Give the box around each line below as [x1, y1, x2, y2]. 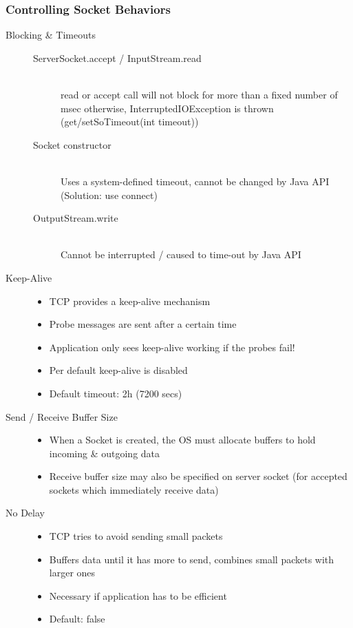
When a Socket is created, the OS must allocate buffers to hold [49, 432, 316, 447]
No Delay [6, 505, 45, 520]
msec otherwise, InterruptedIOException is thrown [61, 101, 274, 115]
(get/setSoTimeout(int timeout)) [61, 114, 199, 129]
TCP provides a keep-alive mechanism [49, 293, 211, 308]
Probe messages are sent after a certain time [49, 317, 237, 331]
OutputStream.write [33, 211, 118, 225]
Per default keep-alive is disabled [49, 363, 188, 377]
